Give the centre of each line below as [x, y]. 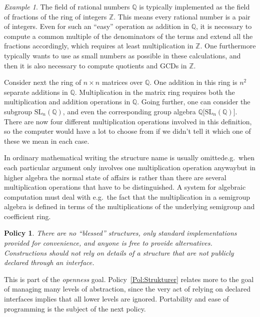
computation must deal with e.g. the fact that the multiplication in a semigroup [127, 196]
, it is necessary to [224, 26]
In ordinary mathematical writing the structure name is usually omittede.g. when [129, 158]
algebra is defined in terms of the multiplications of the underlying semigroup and [129, 206]
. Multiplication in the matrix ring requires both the [155, 92]
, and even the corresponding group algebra [129, 111]
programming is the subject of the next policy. [75, 308]
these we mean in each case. [47, 141]
